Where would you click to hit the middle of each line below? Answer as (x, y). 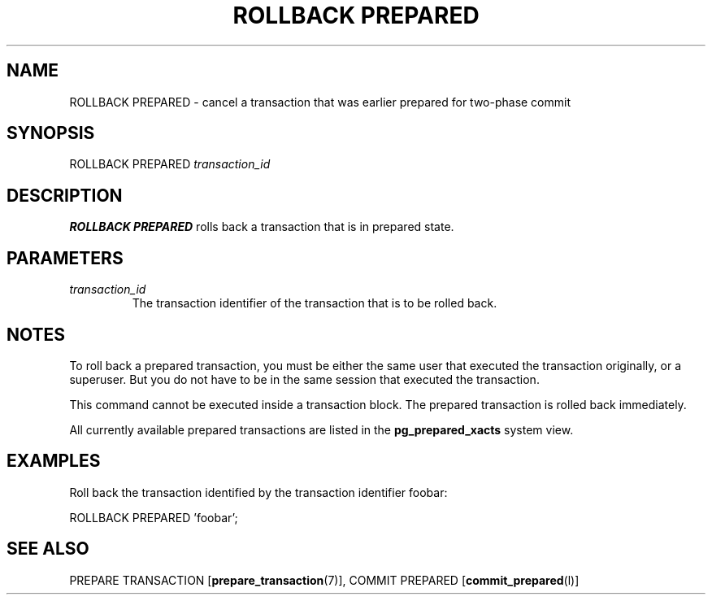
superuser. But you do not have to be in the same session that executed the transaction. (304, 379)
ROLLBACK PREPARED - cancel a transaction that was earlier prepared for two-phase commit (320, 102)
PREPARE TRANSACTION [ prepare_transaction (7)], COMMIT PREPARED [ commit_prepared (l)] (324, 580)
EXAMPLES (54, 461)
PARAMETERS (65, 258)
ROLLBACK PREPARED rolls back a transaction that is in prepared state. (262, 227)
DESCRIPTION (65, 195)
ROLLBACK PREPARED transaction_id (170, 164)
